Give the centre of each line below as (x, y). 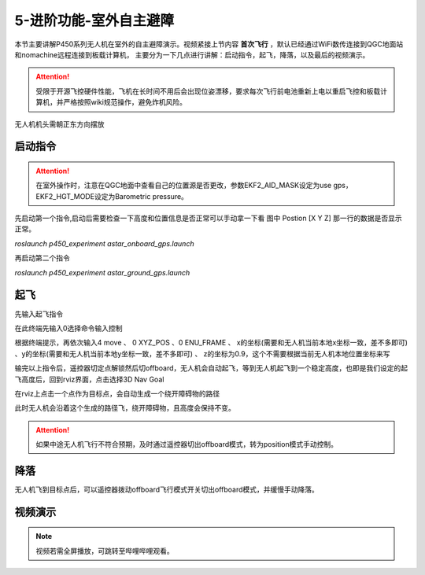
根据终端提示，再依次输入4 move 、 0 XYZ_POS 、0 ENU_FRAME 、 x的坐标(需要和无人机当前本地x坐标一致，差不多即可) (211, 343)
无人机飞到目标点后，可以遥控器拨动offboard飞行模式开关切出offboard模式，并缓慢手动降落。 (166, 489)
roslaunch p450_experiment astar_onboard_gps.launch (104, 243)
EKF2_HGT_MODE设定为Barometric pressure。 (112, 196)
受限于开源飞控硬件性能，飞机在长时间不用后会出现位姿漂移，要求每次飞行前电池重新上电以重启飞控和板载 (208, 91)
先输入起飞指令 (39, 314)
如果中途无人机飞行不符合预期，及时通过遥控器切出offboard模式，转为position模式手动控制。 (187, 444)
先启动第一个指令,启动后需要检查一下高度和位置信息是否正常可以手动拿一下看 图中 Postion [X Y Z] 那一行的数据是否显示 (209, 218)
